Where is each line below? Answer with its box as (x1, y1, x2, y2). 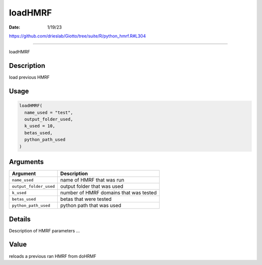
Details (9, 215, 31, 223)
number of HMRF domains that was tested (60, 189, 157, 196)
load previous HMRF (9, 74, 50, 80)
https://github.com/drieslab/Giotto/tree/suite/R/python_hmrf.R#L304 (9, 33, 146, 39)
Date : (9, 24, 20, 30)
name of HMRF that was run (60, 177, 125, 183)
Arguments (9, 158, 44, 166)
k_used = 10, (24, 123, 55, 129)
